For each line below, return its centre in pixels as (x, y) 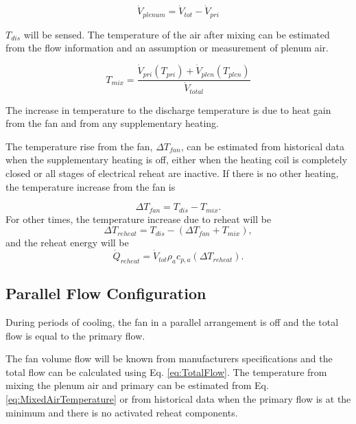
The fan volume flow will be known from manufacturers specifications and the (169, 358)
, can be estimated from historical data (262, 146)
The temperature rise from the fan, (79, 146)
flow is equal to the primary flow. (75, 335)
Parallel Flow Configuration (106, 293)
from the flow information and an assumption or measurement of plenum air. (167, 48)
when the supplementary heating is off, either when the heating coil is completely (177, 160)
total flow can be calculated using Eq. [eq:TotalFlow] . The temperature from (166, 372)
